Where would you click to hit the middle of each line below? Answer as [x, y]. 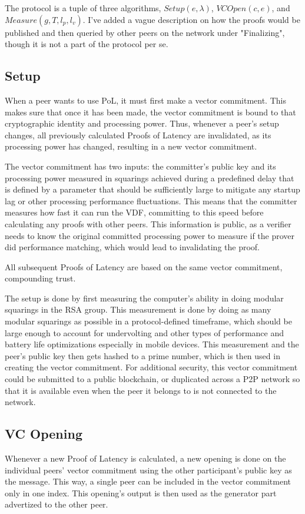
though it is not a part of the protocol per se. [87, 44]
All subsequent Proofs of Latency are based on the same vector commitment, [144, 266]
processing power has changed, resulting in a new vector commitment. [131, 146]
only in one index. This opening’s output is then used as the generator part [141, 493]
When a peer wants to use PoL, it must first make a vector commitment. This [145, 100]
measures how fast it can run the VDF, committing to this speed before [134, 212]
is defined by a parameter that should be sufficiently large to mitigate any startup [152, 189]
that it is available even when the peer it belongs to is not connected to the [141, 390]
